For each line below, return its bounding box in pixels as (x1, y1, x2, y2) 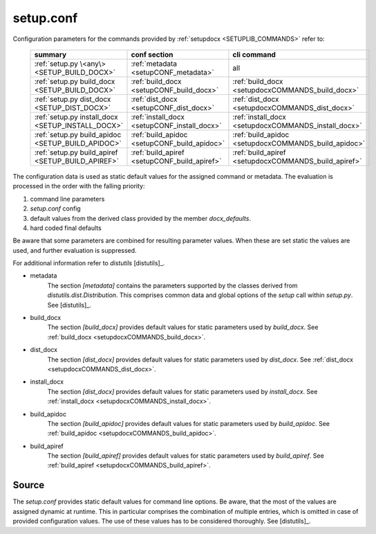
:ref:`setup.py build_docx (34, 76, 115, 86)
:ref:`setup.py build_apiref (34, 148, 118, 157)
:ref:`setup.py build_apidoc (34, 130, 122, 139)
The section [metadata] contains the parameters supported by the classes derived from (47, 281, 298, 290)
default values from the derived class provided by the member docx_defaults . (30, 214, 252, 222)
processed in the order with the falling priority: (12, 182, 145, 190)
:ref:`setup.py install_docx (34, 112, 118, 121)
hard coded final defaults (30, 224, 102, 232)
